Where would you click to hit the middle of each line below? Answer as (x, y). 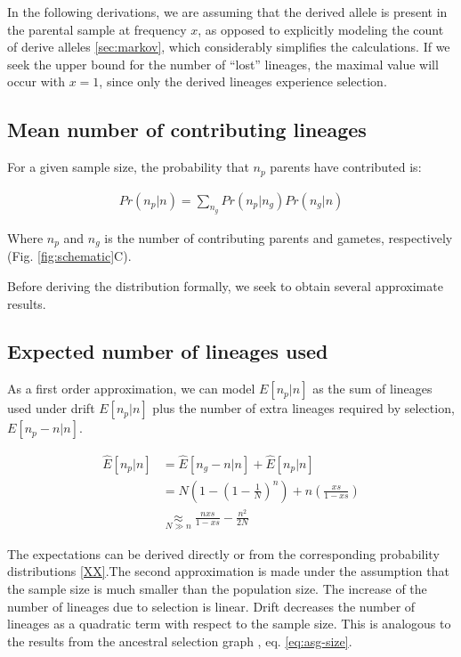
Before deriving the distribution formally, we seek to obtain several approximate (225, 285)
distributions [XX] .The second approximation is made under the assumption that (228, 571)
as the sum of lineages (372, 389)
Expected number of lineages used (168, 351)
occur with (36, 81)
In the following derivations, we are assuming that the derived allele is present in (227, 12)
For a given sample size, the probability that (128, 167)
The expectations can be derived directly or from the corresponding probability (223, 553)
